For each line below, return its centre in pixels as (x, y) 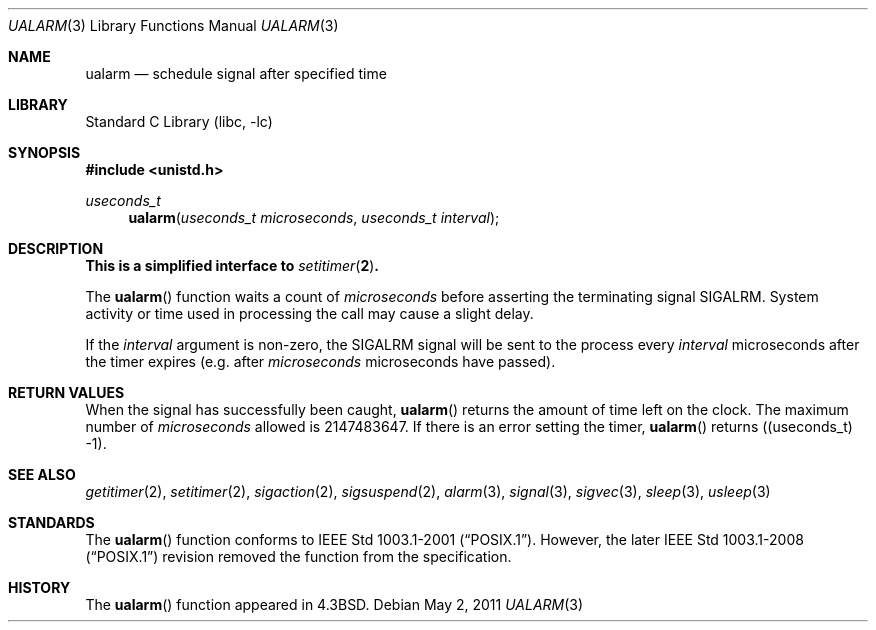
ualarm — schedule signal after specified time (236, 73)
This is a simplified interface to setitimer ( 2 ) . (232, 265)
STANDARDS (51, 522)
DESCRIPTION (56, 248)
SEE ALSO (42, 474)
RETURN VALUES (66, 392)
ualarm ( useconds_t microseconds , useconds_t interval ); (314, 217)
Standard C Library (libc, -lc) (179, 121)
